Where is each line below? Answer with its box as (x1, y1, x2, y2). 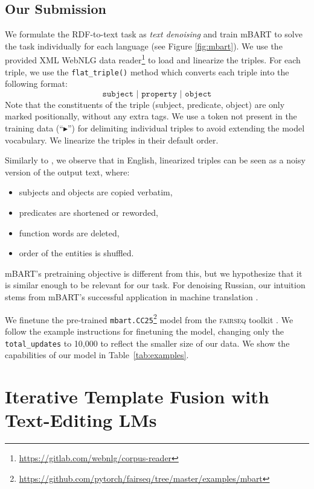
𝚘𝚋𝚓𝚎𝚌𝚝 (185, 89, 212, 98)
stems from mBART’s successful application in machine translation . (5, 291, 258, 303)
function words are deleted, (19, 226, 120, 239)
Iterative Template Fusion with (5, 383, 269, 408)
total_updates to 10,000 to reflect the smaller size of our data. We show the (5, 336, 290, 349)
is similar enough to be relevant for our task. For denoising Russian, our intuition (5, 279, 306, 291)
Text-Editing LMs (5, 408, 157, 432)
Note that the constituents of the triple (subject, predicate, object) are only (5, 98, 285, 110)
